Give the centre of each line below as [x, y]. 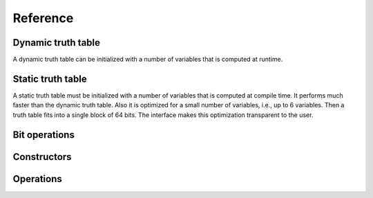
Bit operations [44, 135]
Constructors [42, 157]
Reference [43, 18]
